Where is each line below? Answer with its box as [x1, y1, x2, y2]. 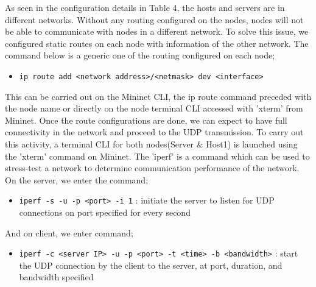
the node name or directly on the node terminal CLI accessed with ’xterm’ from [5, 102, 303, 115]
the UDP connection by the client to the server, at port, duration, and [19, 258, 283, 271]
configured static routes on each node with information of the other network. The [5, 37, 309, 49]
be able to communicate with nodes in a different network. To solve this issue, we [5, 25, 309, 38]
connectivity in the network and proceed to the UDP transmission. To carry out [5, 126, 304, 138]
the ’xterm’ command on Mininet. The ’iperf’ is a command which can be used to [5, 149, 310, 162]
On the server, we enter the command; [5, 173, 149, 186]
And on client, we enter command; [5, 226, 133, 239]
